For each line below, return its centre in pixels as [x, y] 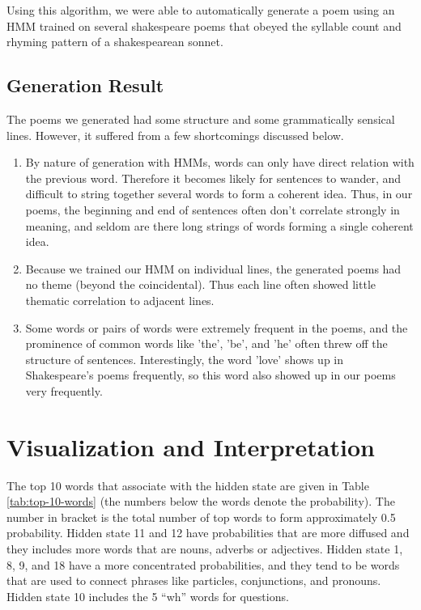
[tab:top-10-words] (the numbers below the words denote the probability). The [201, 501]
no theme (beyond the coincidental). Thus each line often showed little [200, 284]
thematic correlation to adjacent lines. [120, 300]
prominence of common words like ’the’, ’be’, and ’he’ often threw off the [206, 343]
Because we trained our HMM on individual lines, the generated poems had [213, 268]
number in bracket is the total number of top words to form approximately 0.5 [201, 517]
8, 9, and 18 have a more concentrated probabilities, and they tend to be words [203, 564]
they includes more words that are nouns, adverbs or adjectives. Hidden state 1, [205, 548]
